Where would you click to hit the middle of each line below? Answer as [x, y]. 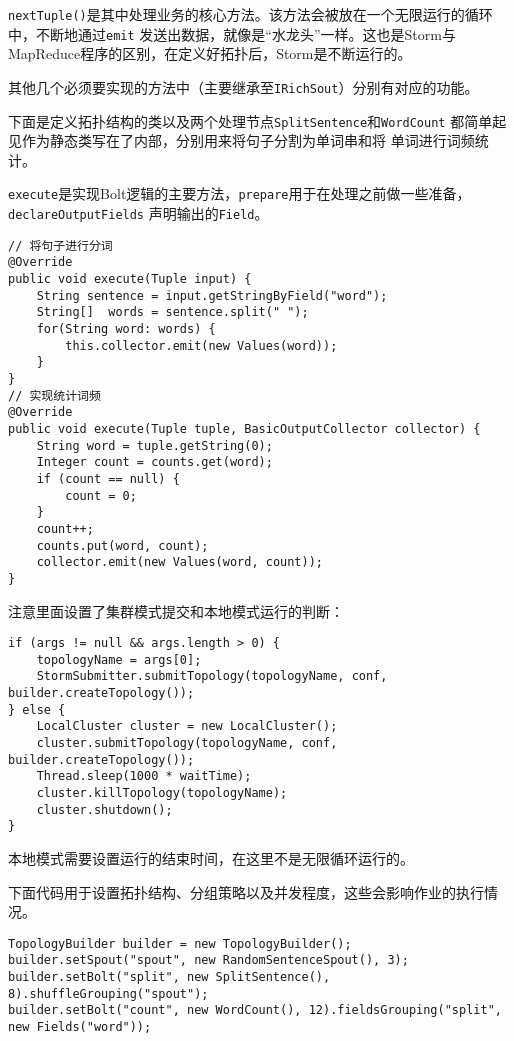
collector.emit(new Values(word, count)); [179, 562]
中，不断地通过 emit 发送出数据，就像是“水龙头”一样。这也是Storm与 [232, 33]
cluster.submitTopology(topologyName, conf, [187, 743]
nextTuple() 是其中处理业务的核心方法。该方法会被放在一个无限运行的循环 [250, 14]
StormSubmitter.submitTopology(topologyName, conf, [212, 676]
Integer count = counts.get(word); [154, 462]
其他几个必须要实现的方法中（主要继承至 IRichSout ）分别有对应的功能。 [243, 86]
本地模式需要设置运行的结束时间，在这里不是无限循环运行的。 [211, 857]
